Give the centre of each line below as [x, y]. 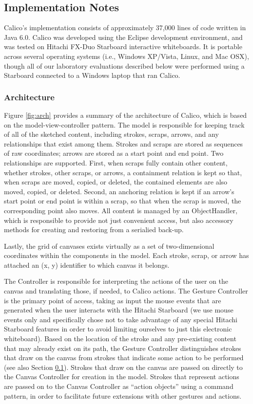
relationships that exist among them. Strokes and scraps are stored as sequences [124, 143]
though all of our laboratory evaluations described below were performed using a [124, 65]
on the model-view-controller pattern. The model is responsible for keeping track [124, 124]
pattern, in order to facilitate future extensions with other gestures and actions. [123, 395]
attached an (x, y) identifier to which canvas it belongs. [87, 265]
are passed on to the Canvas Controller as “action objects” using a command [119, 386]
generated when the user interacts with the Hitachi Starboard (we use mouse [119, 310]
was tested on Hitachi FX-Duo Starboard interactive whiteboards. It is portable [123, 46]
